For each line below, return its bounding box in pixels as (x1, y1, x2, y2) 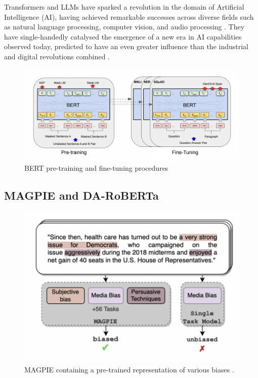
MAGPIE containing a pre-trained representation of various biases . (24, 364, 234, 374)
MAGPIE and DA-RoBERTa (4, 187, 159, 203)
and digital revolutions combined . (4, 51, 110, 61)
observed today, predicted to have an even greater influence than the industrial (4, 41, 248, 52)
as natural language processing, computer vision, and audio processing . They (4, 21, 245, 32)
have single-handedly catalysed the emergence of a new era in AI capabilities (4, 31, 242, 42)
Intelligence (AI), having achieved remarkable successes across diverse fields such (4, 11, 254, 22)
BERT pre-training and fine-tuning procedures (24, 163, 168, 173)
